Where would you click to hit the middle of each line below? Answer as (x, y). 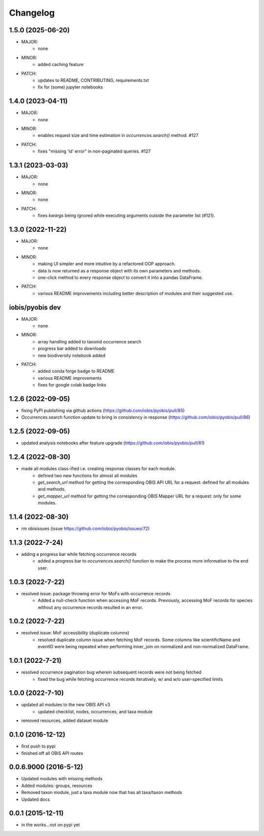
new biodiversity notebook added (72, 355)
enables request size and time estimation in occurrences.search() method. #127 (118, 136)
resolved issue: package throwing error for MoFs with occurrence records (96, 593)
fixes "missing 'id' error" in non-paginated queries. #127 (94, 151)
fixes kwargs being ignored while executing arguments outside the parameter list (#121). (126, 216)
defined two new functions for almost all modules (88, 475)
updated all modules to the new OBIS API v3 (66, 705)
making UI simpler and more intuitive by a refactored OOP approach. (107, 264)
